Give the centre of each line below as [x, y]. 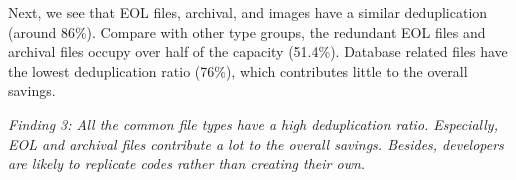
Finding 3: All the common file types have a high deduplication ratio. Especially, [253, 123]
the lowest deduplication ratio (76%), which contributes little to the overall [238, 70]
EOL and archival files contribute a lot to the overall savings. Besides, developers [256, 143]
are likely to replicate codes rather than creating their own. [187, 163]
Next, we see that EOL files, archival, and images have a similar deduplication [248, 12]
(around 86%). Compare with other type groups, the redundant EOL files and [247, 31]
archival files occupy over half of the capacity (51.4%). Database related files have [258, 51]
